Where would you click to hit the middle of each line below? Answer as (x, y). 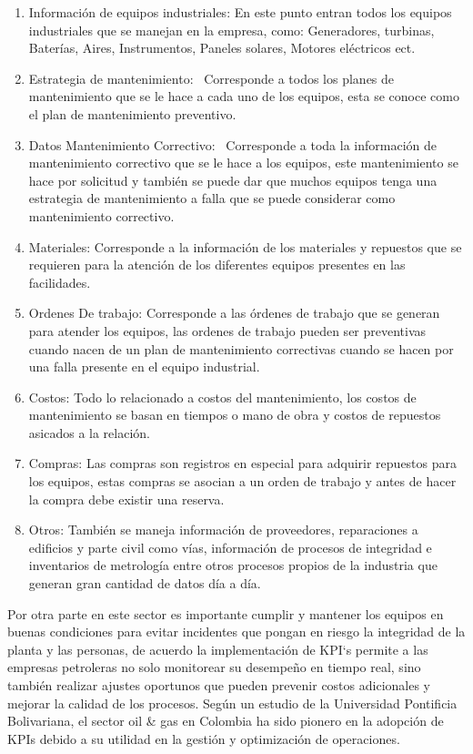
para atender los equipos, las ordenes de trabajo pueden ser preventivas (227, 330)
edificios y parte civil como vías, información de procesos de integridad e (230, 547)
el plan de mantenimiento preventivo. (132, 113)
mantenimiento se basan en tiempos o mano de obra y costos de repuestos (235, 415)
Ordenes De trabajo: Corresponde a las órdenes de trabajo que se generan (234, 313)
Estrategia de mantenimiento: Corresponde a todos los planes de (211, 78)
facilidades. (60, 282)
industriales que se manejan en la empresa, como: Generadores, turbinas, (231, 30)
